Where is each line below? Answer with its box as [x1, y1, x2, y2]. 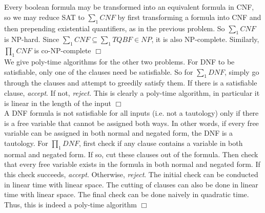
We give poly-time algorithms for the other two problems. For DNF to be [4, 56, 235, 67]
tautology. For [4, 137, 48, 148]
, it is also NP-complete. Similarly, [151, 34, 259, 45]
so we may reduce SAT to [4, 11, 85, 22]
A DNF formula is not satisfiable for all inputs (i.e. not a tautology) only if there [4, 108, 259, 118]
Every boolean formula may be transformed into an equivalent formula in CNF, [4, 2, 254, 12]
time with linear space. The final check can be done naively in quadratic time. [4, 189, 249, 200]
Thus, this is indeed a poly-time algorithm [4, 199, 137, 209]
